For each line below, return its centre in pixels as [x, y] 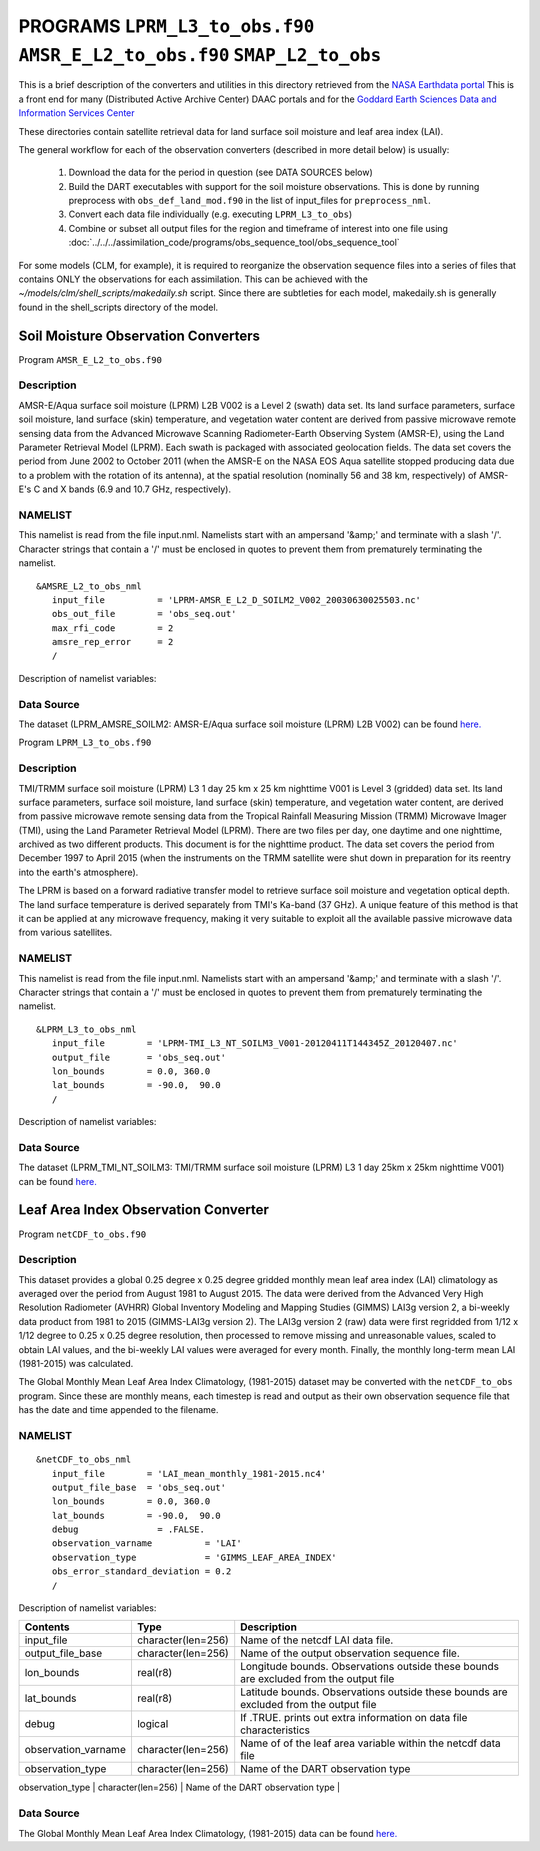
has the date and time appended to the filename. [118, 1410]
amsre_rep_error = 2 [112, 642]
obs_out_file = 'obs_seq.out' [144, 614]
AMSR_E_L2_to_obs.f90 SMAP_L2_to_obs [200, 55]
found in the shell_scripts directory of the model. [118, 307]
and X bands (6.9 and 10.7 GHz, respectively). [137, 489]
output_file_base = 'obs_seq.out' [139, 1487]
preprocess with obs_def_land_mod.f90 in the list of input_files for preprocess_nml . [249, 201]
